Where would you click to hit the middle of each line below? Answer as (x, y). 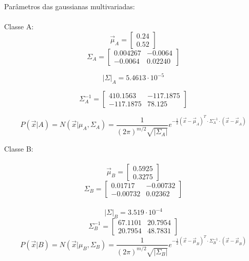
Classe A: (19, 26)
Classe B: (19, 148)
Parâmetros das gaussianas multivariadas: (70, 6)
